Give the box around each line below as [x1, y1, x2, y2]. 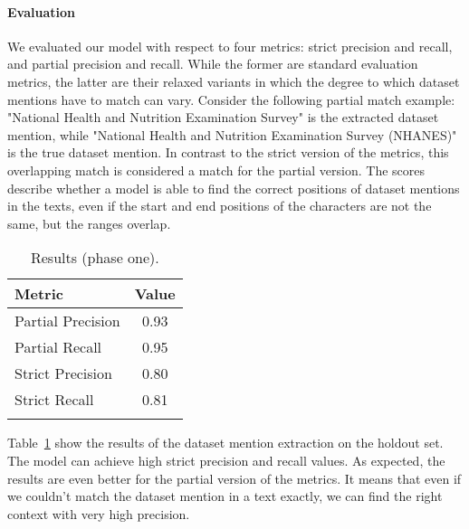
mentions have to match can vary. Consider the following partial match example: [7, 90, 455, 109]
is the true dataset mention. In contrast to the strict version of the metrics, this [7, 143, 449, 162]
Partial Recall [14, 336, 102, 358]
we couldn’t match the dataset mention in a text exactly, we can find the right [7, 486, 443, 505]
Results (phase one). [30, 247, 159, 269]
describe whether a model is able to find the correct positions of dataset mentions [7, 178, 460, 197]
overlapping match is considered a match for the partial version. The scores [7, 160, 426, 179]
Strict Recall [14, 389, 94, 411]
